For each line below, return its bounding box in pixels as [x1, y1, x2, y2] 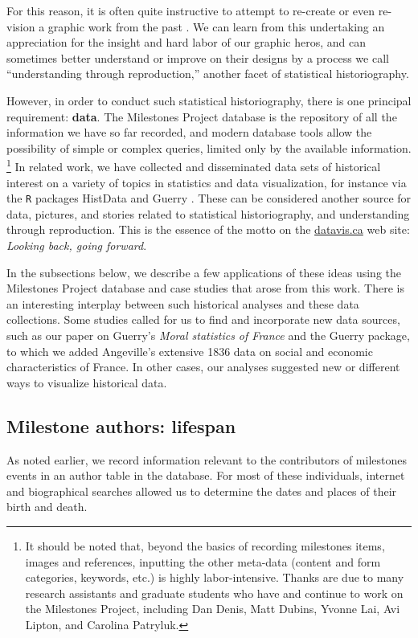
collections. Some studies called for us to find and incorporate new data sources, [6, 311, 400, 328]
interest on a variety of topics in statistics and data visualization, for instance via [6, 174, 407, 190]
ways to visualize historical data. [6, 374, 167, 391]
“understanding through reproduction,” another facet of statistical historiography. [6, 65, 409, 82]
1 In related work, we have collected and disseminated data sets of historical [6, 156, 381, 174]
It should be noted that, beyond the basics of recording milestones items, [25, 537, 385, 554]
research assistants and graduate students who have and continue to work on [25, 584, 404, 601]
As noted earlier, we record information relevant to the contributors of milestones [6, 451, 407, 468]
